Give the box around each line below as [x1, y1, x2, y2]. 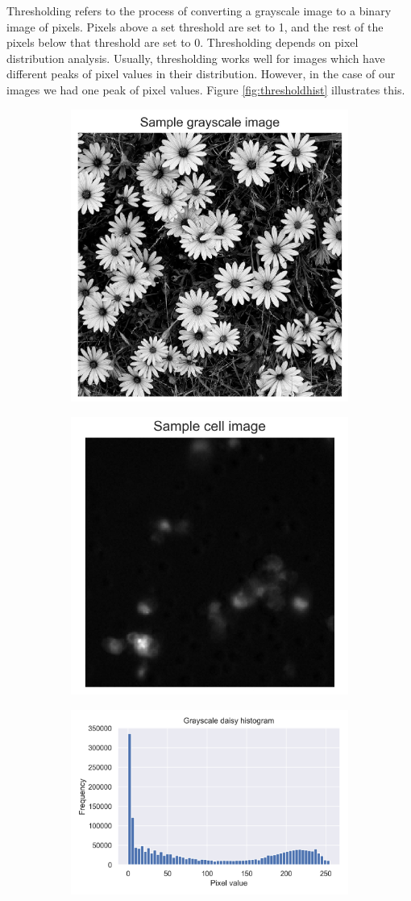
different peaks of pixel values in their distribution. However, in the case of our [6, 65, 396, 82]
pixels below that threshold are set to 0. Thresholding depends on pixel [6, 34, 359, 51]
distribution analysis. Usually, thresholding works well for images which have [6, 49, 385, 66]
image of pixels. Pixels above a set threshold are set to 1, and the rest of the [6, 18, 384, 35]
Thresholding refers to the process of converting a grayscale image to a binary [6, 2, 392, 19]
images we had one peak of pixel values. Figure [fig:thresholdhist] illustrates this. [6, 81, 405, 98]
